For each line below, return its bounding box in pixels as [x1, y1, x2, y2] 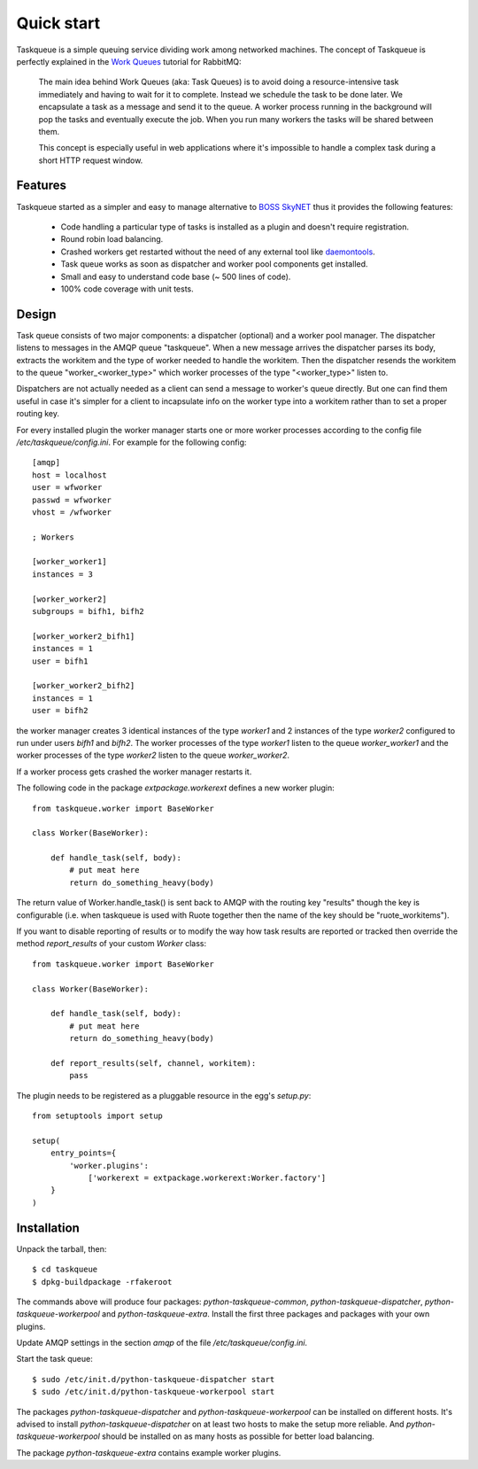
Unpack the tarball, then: [16, 1243, 107, 1254]
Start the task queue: [16, 1354, 93, 1364]
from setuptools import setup [32, 1111, 164, 1121]
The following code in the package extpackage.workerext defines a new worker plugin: [16, 782, 335, 793]
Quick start [16, 13, 101, 33]
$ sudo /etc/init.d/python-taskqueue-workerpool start [32, 1387, 275, 1397]
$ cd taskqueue [32, 1264, 98, 1275]
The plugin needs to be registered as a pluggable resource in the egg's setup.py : [16, 1090, 312, 1100]
